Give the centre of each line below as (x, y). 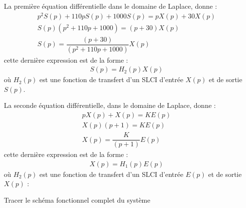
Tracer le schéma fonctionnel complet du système (77, 200)
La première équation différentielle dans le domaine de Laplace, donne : (111, 6)
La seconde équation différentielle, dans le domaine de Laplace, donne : (110, 105)
